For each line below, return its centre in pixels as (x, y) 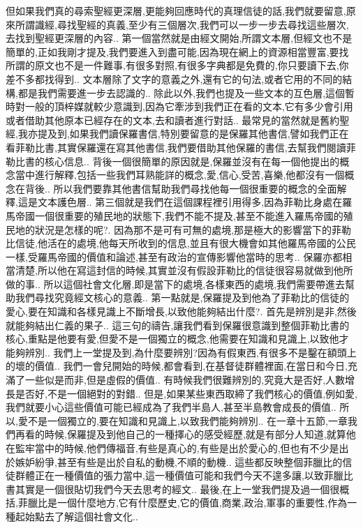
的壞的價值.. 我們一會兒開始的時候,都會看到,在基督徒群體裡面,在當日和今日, (177, 366)
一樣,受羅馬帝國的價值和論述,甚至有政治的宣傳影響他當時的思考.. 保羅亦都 (174, 256)
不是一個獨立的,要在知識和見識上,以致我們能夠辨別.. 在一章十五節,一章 (188, 420)
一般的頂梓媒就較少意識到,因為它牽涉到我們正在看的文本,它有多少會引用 (189, 106)
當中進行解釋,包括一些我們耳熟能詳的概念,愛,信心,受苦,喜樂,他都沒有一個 (180, 175)
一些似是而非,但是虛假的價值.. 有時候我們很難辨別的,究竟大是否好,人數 (185, 380)
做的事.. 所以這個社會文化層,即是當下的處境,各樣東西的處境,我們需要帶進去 (176, 284)
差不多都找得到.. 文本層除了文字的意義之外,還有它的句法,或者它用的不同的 (174, 78)
